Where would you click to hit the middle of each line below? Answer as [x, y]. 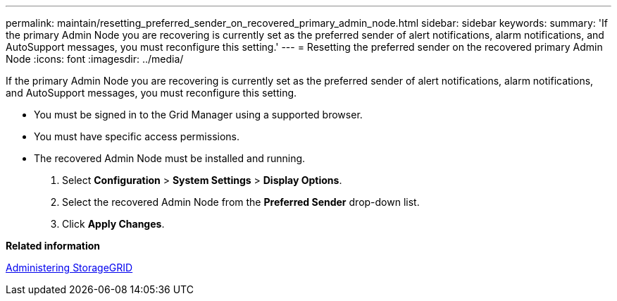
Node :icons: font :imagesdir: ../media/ [95, 59]
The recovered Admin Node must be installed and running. [170, 158]
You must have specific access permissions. [137, 136]
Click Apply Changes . [113, 224]
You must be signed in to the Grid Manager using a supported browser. [198, 115]
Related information [53, 246]
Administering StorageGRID [69, 268]
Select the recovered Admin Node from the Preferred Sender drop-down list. [241, 202]
